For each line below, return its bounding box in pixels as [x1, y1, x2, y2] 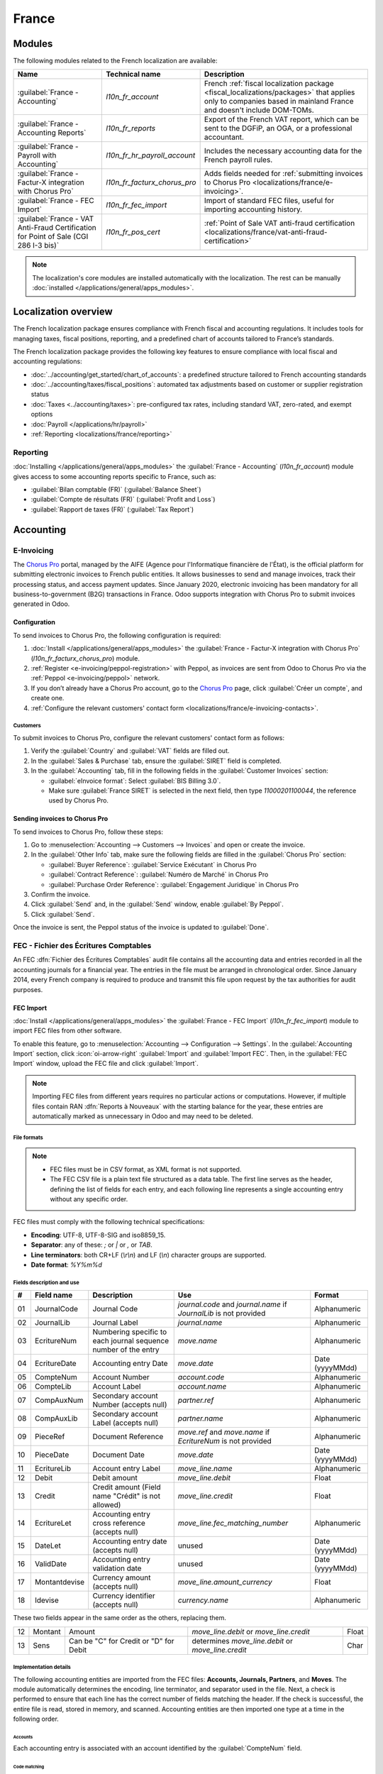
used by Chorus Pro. [48, 796, 109, 805]
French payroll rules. [204, 155, 273, 165]
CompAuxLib [34, 1414, 78, 1423]
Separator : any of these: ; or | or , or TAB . [30, 1240, 152, 1249]
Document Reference [92, 1432, 164, 1442]
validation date [92, 1563, 142, 1573]
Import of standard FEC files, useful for [204, 196, 335, 206]
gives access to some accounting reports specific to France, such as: [13, 472, 216, 480]
